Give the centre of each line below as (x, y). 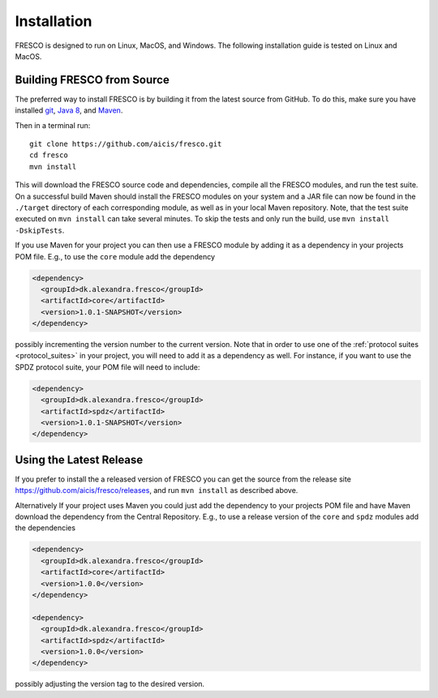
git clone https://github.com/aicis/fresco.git (126, 144)
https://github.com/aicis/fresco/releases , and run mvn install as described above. (157, 490)
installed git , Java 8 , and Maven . (69, 110)
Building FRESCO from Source (92, 80)
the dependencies (45, 528)
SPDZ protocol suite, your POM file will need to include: (107, 367)
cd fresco (49, 155)
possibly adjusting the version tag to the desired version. (110, 684)
